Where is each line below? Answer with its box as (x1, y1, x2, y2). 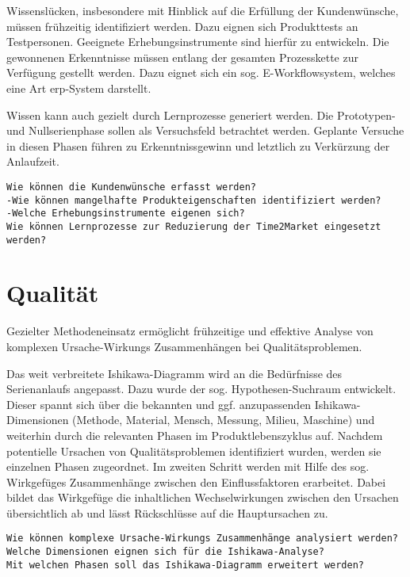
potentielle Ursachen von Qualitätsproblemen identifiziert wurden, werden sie (6, 442, 381, 459)
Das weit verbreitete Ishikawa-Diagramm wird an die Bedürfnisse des (6, 365, 343, 381)
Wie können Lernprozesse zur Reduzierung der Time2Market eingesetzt (6, 220, 381, 232)
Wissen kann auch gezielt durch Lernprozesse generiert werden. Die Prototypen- (6, 106, 396, 123)
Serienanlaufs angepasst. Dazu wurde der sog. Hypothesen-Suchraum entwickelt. (6, 380, 397, 397)
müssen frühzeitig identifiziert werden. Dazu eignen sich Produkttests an (6, 17, 358, 34)
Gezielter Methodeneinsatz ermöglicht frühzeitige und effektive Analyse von (6, 323, 374, 339)
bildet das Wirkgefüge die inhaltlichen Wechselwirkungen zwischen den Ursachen (6, 489, 399, 506)
